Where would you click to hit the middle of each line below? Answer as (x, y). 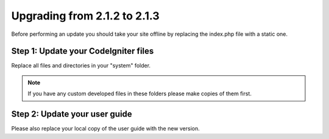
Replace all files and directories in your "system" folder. (81, 66)
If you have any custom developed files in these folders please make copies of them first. (140, 93)
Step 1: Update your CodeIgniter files (83, 51)
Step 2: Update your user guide (72, 114)
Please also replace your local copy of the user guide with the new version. (106, 129)
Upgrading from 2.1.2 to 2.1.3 (85, 16)
